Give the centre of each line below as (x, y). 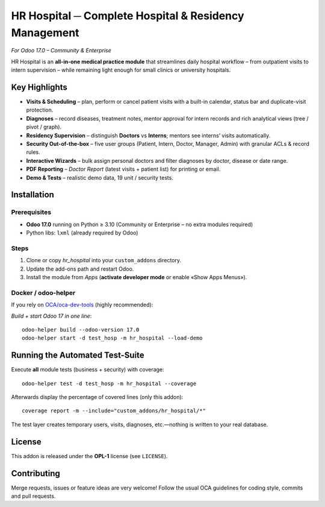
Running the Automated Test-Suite (78, 355)
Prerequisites (31, 212)
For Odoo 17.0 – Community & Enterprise (61, 51)
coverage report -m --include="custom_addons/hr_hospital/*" (114, 411)
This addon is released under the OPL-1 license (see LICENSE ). (89, 456)
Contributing (36, 473)
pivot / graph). (44, 127)
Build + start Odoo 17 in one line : (51, 316)
